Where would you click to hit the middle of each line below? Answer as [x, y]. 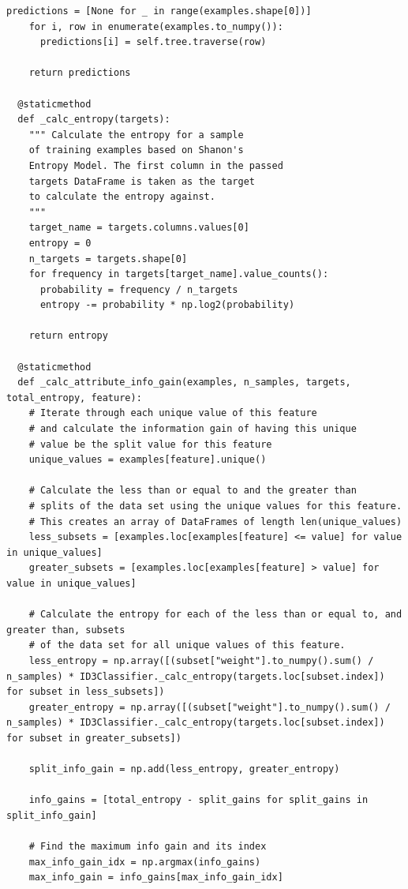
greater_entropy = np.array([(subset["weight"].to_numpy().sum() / [210, 707]
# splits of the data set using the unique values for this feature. [215, 506]
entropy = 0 [60, 243]
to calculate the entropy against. [122, 197]
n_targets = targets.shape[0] [108, 259]
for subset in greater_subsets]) [94, 738]
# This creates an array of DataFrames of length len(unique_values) [215, 521]
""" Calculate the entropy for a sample [136, 135]
